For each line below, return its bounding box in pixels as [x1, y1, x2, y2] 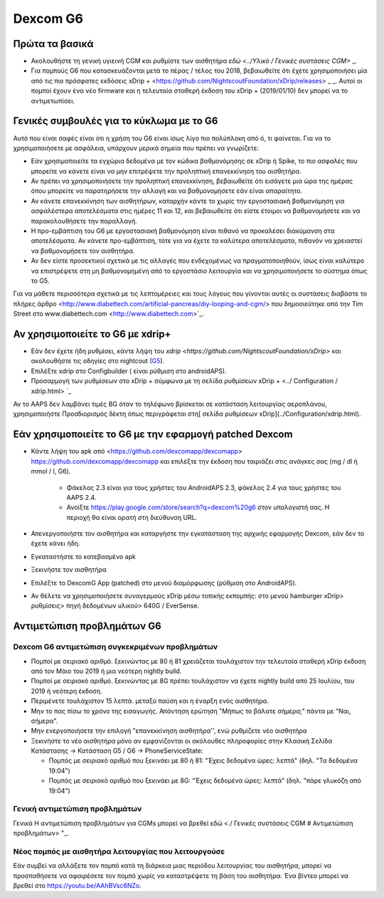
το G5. [31, 276, 50, 285]
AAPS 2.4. [66, 493, 97, 501]
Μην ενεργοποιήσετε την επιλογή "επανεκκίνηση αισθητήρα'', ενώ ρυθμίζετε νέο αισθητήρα [31, 726, 307, 735]
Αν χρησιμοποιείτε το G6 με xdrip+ [13, 328, 171, 340]
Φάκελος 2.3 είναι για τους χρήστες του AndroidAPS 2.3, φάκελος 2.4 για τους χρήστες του [66, 483, 341, 491]
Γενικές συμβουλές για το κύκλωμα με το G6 [13, 115, 218, 127]
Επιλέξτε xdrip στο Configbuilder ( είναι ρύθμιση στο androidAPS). [31, 367, 227, 375]
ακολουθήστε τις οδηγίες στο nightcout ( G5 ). [31, 357, 165, 365]
